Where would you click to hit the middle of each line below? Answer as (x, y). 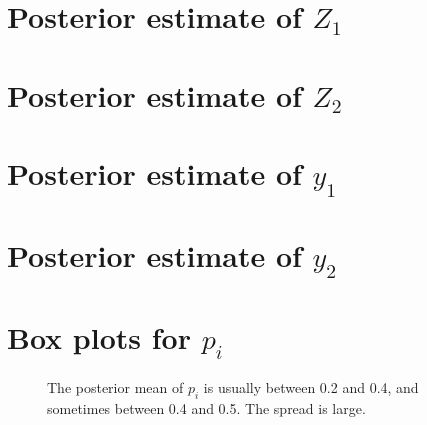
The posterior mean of (115, 386)
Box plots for (99, 336)
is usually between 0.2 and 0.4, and (311, 386)
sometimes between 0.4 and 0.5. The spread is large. (206, 407)
